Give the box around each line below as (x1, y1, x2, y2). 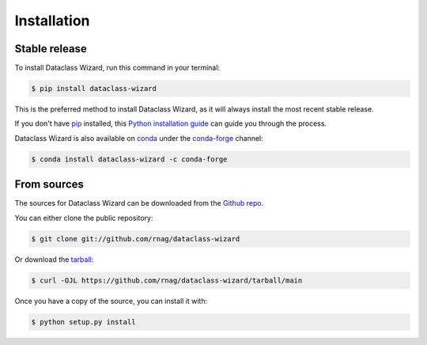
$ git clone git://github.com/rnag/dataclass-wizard (31, 234, 240, 243)
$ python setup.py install (31, 317, 136, 326)
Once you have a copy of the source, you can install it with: (14, 296, 208, 305)
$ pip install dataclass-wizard (31, 84, 157, 93)
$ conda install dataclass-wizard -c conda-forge (31, 154, 228, 164)
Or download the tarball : (14, 254, 94, 264)
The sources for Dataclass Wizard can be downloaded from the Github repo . (14, 199, 264, 208)
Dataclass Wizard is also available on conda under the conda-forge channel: (14, 133, 264, 142)
